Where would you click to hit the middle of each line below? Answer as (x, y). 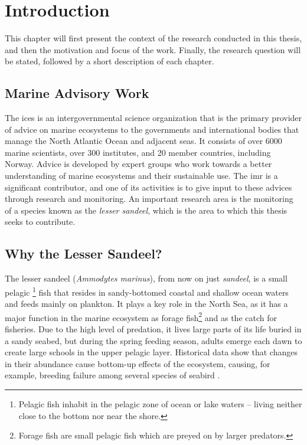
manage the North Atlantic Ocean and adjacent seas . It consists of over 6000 (143, 141)
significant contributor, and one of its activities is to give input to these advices (148, 187)
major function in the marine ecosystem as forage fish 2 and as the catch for (141, 316)
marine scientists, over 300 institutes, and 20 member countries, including (138, 152)
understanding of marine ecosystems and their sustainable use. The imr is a (141, 176)
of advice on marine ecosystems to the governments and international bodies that (152, 129)
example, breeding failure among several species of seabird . (112, 375)
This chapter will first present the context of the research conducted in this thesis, (153, 38)
